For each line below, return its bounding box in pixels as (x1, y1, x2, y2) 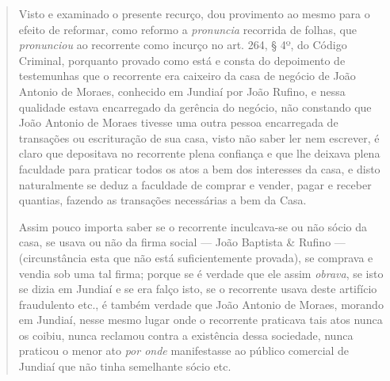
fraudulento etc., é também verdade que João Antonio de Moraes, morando (18, 295, 384, 312)
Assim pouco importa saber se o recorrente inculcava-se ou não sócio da (18, 218, 368, 234)
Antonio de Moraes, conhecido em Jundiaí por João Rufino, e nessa (18, 82, 346, 99)
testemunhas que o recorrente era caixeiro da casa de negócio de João (18, 67, 356, 84)
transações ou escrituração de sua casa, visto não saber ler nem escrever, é (18, 129, 380, 146)
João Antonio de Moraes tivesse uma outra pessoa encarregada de (18, 114, 338, 131)
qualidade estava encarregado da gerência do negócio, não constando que (18, 98, 372, 115)
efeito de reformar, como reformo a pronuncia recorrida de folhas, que (18, 21, 357, 37)
